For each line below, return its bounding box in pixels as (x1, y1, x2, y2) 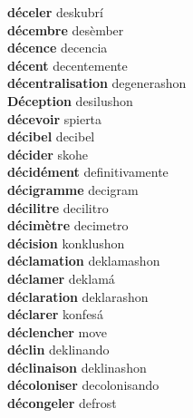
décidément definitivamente (7, 162, 169, 181)
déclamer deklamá (7, 268, 115, 287)
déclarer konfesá (7, 305, 103, 324)
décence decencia (7, 38, 108, 57)
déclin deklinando (7, 340, 110, 359)
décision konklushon (7, 233, 125, 252)
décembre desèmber (7, 20, 124, 39)
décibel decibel (7, 127, 95, 146)
